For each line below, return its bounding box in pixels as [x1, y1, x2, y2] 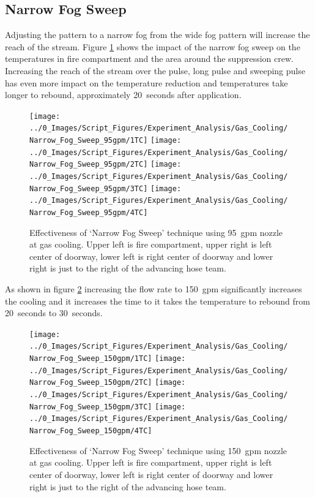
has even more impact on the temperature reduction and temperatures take [5, 76, 288, 89]
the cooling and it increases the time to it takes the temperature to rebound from [5, 294, 310, 307]
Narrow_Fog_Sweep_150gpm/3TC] [29, 402, 152, 411]
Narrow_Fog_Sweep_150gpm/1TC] [29, 354, 152, 363]
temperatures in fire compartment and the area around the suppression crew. [5, 52, 294, 65]
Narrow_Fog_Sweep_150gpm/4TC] [29, 427, 152, 436]
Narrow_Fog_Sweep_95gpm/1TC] [29, 136, 148, 145]
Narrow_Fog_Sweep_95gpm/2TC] [29, 160, 148, 169]
